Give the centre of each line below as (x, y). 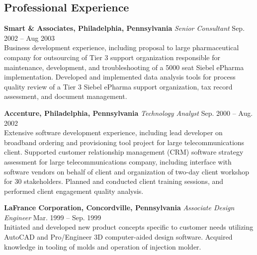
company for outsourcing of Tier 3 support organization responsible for (112, 57)
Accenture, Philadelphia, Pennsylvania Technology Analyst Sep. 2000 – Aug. (128, 113)
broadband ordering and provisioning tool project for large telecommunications (124, 142)
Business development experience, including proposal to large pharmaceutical (122, 47)
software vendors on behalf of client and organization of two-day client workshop (127, 171)
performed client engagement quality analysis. (74, 191)
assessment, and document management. (66, 96)
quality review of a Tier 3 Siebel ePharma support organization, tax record (118, 86)
